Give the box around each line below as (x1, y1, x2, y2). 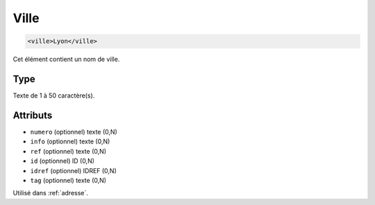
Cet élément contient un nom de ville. (12, 55, 120, 64)
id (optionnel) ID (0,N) (30, 157, 95, 166)
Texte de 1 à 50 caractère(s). (12, 91, 95, 100)
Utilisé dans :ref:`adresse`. (12, 189, 88, 197)
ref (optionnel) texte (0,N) (30, 147, 107, 155)
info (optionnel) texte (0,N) (30, 137, 110, 145)
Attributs (12, 109, 53, 121)
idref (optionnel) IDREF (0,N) (30, 166, 117, 175)
